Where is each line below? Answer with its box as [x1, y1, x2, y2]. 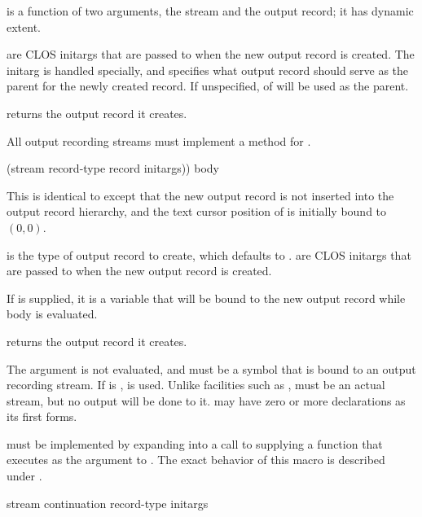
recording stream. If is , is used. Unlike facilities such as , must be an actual [7, 376, 385, 393]
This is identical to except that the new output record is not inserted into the [7, 186, 394, 204]
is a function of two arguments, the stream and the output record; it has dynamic [7, 2, 414, 19]
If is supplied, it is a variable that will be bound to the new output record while [7, 289, 406, 306]
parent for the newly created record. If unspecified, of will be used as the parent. [7, 77, 409, 94]
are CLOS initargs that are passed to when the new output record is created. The [7, 46, 415, 63]
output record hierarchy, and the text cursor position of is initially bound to [7, 203, 387, 220]
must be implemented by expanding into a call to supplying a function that [7, 435, 383, 452]
